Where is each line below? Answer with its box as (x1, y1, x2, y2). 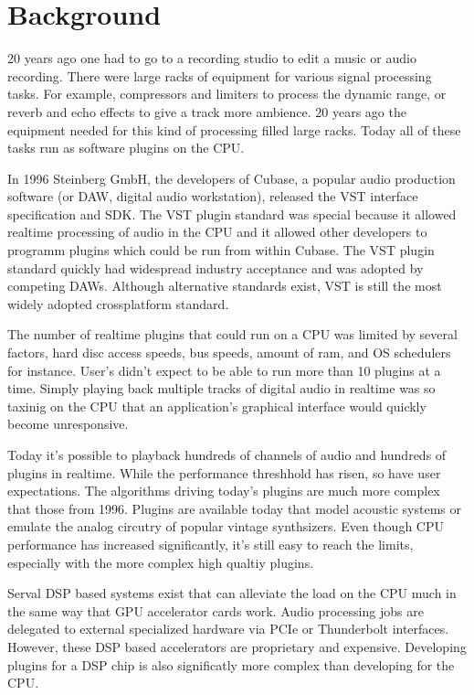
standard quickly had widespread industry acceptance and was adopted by (7, 258, 424, 277)
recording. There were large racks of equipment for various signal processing (7, 66, 432, 85)
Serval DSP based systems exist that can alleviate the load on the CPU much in (7, 583, 457, 603)
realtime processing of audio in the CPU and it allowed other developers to (7, 222, 427, 241)
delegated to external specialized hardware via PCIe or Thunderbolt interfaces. (7, 619, 449, 638)
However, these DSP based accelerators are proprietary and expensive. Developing (7, 636, 467, 656)
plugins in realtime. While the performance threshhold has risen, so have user (7, 463, 441, 482)
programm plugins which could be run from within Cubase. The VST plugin (7, 241, 435, 260)
